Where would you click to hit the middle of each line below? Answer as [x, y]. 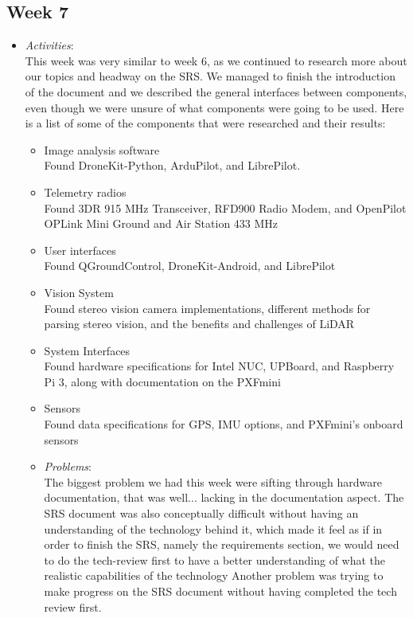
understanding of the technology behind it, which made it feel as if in [213, 528]
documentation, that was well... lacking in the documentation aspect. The [224, 497]
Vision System [79, 292]
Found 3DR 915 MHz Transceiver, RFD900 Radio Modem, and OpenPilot [225, 207]
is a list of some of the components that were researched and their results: [205, 123]
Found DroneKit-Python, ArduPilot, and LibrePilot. [172, 165]
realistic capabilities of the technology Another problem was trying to [214, 575]
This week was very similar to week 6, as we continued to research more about [216, 60]
